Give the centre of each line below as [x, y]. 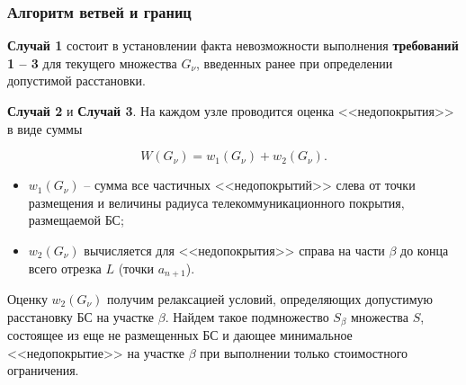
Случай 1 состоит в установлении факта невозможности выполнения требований [233, 45]
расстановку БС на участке [81, 316]
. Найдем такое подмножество [247, 316]
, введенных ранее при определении [295, 63]
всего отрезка [65, 268]
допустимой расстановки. [76, 81]
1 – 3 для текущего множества [92, 63]
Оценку [27, 299]
